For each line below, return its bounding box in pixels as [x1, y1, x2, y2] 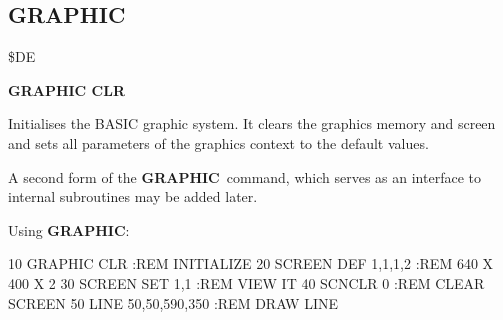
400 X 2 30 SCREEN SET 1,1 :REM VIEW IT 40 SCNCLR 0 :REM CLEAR [8, 272, 485, 293]
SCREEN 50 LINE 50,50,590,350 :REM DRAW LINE [8, 292, 338, 313]
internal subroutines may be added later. [8, 186, 258, 207]
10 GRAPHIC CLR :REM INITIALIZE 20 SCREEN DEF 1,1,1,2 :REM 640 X [8, 253, 494, 274]
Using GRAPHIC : [8, 219, 130, 240]
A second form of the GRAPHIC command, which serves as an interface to [8, 166, 481, 187]
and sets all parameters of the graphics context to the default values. [8, 132, 429, 153]
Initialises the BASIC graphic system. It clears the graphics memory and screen [8, 113, 496, 134]
